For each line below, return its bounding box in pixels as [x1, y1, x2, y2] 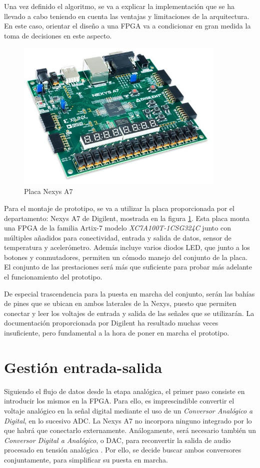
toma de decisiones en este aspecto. [4, 30, 112, 40]
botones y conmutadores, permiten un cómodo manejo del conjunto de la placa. [4, 251, 248, 262]
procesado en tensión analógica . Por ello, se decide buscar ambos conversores [4, 444, 241, 455]
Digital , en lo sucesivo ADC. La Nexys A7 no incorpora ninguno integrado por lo [4, 415, 252, 425]
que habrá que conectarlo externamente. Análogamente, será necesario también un [4, 425, 256, 435]
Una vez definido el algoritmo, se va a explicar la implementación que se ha [4, 1, 235, 11]
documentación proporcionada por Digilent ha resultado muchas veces [4, 317, 218, 328]
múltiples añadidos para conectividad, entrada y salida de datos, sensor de [4, 232, 231, 242]
